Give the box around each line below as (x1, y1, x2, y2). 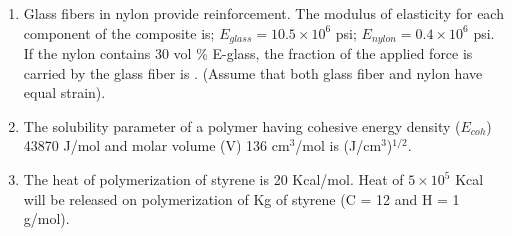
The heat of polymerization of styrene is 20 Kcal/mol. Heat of (23, 169, 404, 190)
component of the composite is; (23, 22, 215, 43)
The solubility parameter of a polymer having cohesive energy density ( (23, 115, 461, 136)
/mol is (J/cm (295, 135, 382, 156)
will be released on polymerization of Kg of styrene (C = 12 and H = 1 (23, 188, 460, 209)
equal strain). (23, 82, 106, 103)
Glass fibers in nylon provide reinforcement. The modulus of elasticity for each (23, 3, 504, 23)
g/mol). (23, 208, 70, 229)
